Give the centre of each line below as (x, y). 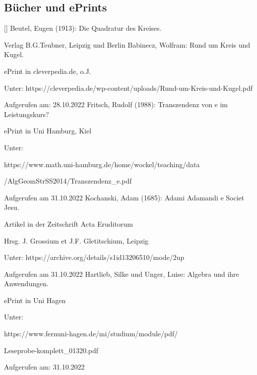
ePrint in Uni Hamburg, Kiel (48, 131)
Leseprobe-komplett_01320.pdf (51, 350)
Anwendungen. (26, 283)
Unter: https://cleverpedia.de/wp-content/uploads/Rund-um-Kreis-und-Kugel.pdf (128, 88)
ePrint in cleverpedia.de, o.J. (48, 71)
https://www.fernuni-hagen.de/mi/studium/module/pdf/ (91, 334)
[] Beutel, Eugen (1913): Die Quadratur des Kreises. (83, 28)
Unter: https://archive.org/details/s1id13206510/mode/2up (94, 257)
